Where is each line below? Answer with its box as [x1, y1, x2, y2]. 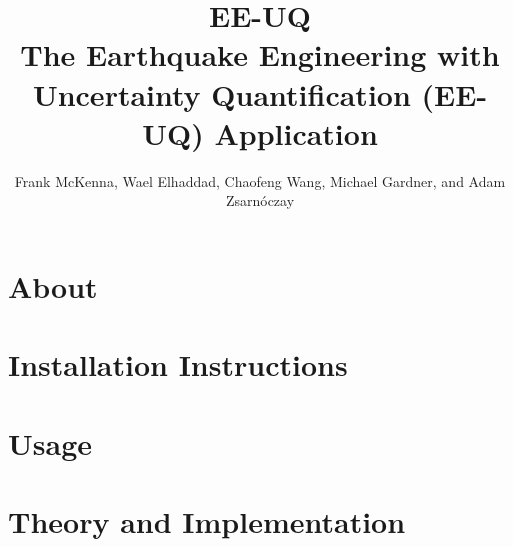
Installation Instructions [8, 344, 348, 385]
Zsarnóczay [225, 190, 295, 211]
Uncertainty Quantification [32, 73, 411, 114]
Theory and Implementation [8, 501, 406, 541]
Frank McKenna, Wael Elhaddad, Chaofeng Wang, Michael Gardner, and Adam [14, 170, 506, 191]
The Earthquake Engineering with [20, 34, 500, 75]
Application [214, 112, 378, 153]
